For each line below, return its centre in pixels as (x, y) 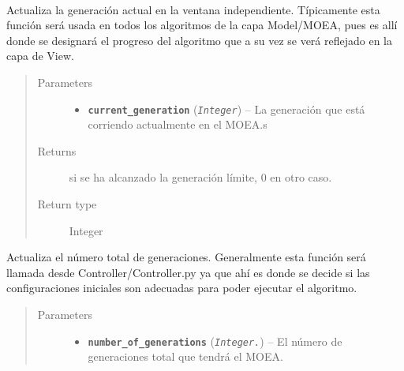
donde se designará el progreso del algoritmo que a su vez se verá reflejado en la (200, 40)
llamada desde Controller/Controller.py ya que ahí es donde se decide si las (188, 272)
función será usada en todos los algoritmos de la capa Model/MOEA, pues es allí (202, 25)
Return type (67, 204)
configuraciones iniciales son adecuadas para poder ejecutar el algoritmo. (182, 288)
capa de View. (40, 56)
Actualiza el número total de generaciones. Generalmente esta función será (186, 257)
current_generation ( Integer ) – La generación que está (226, 109)
